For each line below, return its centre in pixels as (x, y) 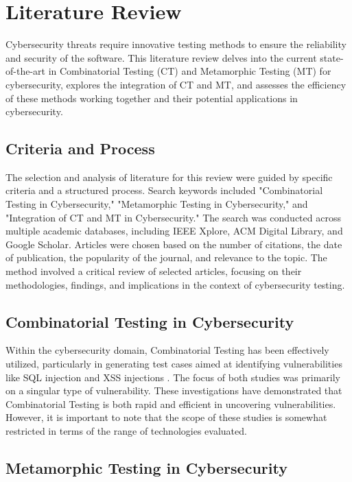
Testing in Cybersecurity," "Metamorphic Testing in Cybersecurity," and (157, 204)
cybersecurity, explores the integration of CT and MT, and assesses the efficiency (176, 84)
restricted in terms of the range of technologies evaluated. (126, 431)
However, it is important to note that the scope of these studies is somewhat (166, 417)
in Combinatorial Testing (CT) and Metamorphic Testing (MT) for (190, 71)
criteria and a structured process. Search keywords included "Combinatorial (164, 190)
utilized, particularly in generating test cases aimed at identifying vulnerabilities (174, 364)
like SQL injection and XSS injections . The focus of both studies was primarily (173, 377)
